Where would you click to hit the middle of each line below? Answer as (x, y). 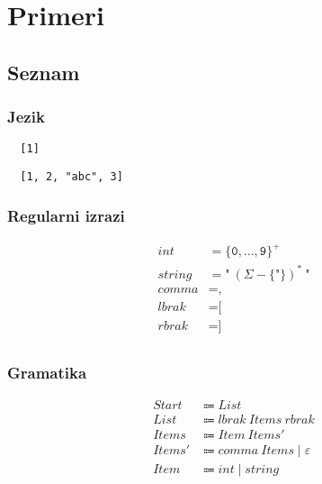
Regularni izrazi (66, 215)
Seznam (44, 72)
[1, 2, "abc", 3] (72, 177)
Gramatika (47, 373)
